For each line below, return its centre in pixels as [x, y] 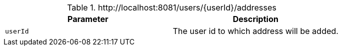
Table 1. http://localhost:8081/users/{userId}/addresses [172, 7]
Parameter [88, 19]
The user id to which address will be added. [255, 31]
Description [255, 19]
